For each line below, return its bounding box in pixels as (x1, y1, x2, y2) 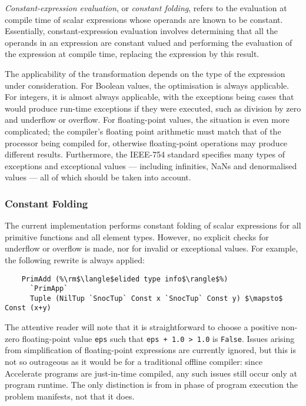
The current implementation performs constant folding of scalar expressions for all (5, 219, 301, 231)
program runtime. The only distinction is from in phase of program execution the (5, 378, 298, 391)
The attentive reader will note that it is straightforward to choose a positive (5, 321, 279, 333)
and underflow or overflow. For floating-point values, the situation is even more (5, 113, 290, 126)
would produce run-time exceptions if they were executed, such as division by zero (5, 102, 301, 114)
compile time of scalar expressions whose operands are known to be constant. (5, 13, 283, 25)
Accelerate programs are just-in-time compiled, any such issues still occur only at (5, 367, 297, 379)
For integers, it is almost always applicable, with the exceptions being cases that (5, 90, 294, 103)
